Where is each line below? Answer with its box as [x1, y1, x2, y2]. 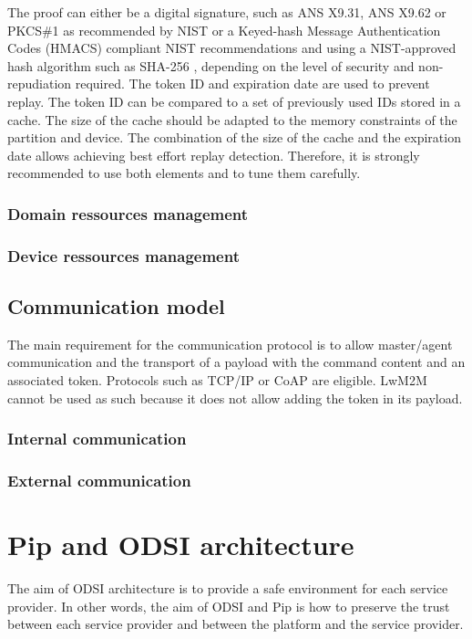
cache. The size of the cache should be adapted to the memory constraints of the [7, 110, 457, 129]
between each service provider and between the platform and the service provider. [7, 614, 464, 634]
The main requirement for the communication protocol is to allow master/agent [7, 334, 453, 353]
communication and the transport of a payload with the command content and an [7, 352, 466, 372]
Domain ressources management [7, 202, 249, 225]
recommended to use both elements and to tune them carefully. [7, 163, 361, 183]
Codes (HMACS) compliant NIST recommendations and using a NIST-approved [7, 38, 457, 58]
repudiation [7, 74, 72, 93]
